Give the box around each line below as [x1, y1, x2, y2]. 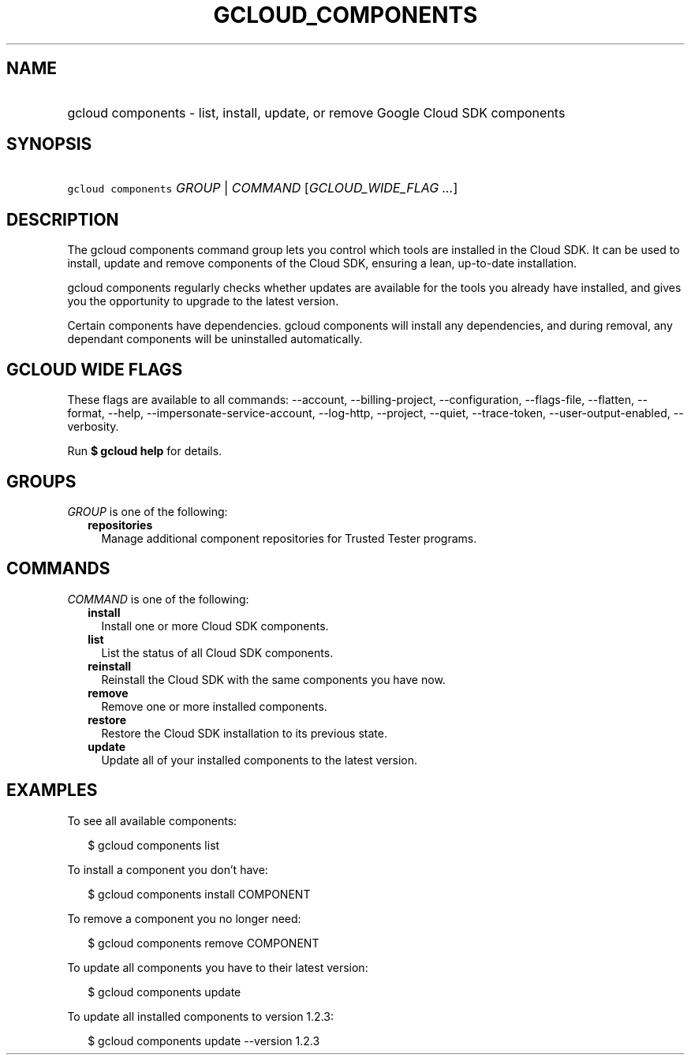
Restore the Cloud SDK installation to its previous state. [101, 726, 387, 740]
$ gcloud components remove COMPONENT [88, 936, 319, 950]
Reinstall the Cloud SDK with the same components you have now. [101, 672, 446, 686]
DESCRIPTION [6, 209, 119, 230]
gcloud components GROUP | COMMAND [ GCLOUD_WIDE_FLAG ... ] [67, 180, 458, 196]
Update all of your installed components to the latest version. [101, 753, 418, 767]
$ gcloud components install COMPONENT [88, 887, 311, 901]
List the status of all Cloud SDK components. [101, 645, 334, 659]
